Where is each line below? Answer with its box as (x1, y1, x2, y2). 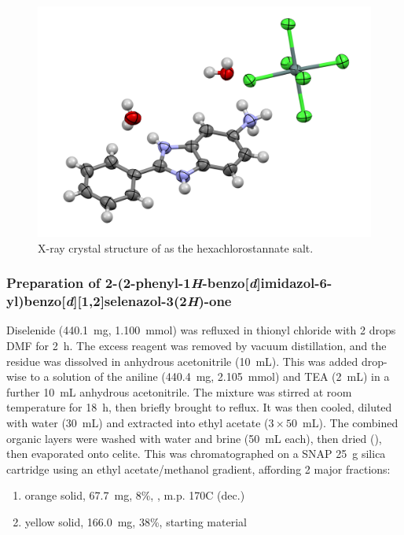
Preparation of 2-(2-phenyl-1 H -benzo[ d (6, 273, 257, 293)
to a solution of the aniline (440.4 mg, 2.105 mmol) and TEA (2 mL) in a (30, 368, 390, 385)
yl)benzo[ (6, 291, 66, 311)
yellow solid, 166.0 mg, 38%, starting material (24, 514, 247, 530)
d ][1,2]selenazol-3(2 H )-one (65, 291, 232, 311)
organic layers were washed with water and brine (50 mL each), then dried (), (6, 430, 382, 446)
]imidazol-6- (256, 273, 332, 293)
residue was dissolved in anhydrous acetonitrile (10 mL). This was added (6, 352, 358, 369)
